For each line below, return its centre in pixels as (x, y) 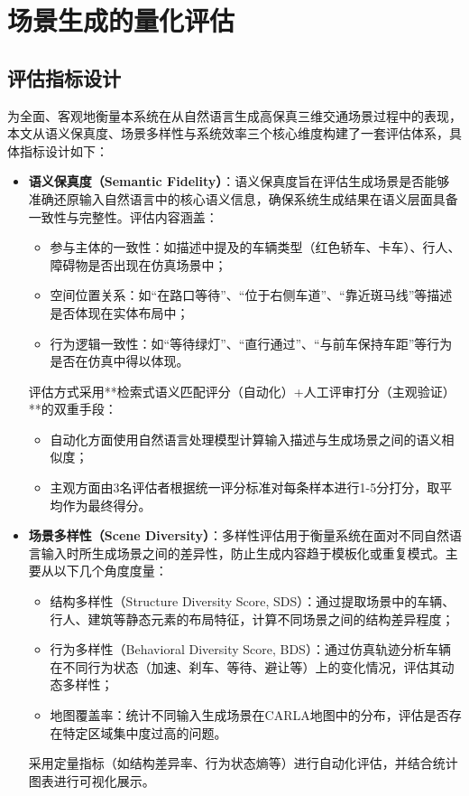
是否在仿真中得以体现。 (120, 361)
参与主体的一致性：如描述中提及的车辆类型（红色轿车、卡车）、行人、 (255, 247)
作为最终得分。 (107, 505)
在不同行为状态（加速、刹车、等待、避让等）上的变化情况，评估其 (246, 666)
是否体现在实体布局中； (120, 312)
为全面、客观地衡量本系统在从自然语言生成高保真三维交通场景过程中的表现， (234, 115)
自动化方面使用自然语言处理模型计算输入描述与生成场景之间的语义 (246, 439)
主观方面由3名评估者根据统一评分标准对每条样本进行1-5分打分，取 (245, 487)
